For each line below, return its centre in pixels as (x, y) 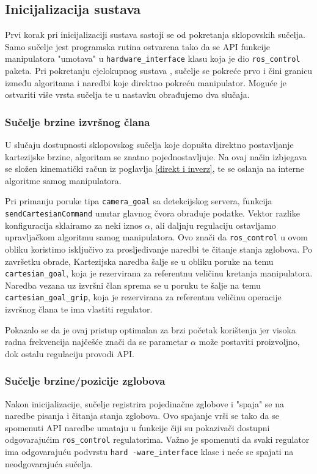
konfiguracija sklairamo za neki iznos (74, 225)
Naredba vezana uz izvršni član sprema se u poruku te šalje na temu (133, 285)
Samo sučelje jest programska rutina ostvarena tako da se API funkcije (137, 46)
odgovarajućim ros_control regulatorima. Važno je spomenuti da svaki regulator (157, 439)
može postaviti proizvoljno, (249, 342)
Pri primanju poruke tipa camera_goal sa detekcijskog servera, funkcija (139, 201)
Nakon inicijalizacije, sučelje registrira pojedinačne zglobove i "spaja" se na (144, 403)
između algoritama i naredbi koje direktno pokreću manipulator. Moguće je (146, 82)
